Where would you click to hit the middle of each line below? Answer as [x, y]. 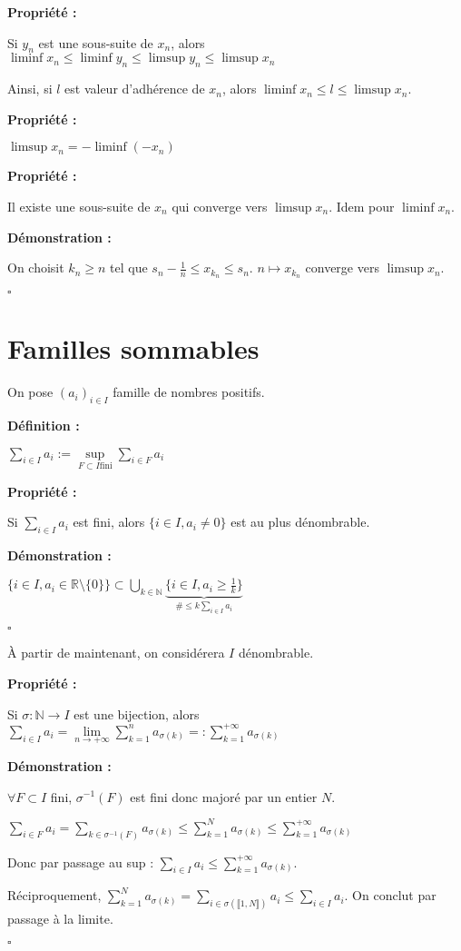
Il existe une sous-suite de [79, 206]
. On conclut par [390, 895]
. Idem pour [362, 206]
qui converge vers [220, 206]
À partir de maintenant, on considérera [116, 653]
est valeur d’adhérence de [135, 89]
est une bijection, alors [137, 713]
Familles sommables [133, 348]
